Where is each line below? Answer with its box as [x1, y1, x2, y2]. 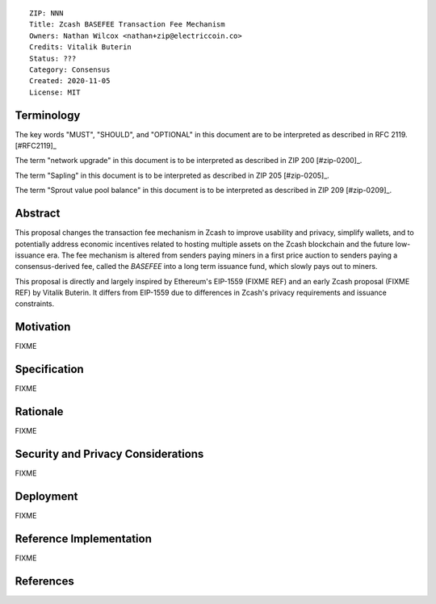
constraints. [15, 299, 55, 308]
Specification [15, 363, 84, 376]
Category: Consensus [29, 65, 111, 74]
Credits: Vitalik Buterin [29, 43, 132, 52]
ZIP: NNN [29, 9, 64, 18]
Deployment [15, 489, 78, 503]
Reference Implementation [15, 531, 153, 545]
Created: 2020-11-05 [29, 77, 111, 86]
